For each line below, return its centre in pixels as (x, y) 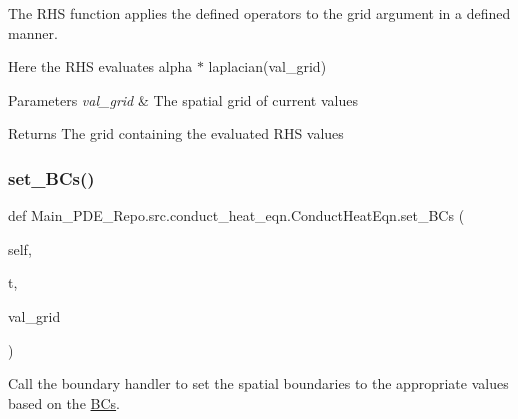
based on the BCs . (64, 402)
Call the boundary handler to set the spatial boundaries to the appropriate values (258, 383)
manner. (33, 32)
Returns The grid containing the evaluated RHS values (176, 133)
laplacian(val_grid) (267, 66)
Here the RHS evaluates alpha (100, 66)
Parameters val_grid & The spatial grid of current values (183, 99)
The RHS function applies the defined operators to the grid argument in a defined (259, 13)
